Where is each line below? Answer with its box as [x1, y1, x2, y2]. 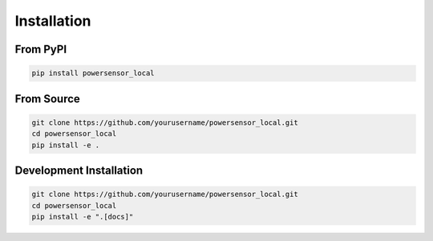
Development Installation [14, 163, 144, 177]
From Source [14, 92, 80, 106]
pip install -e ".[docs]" [31, 212, 134, 221]
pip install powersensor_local [31, 69, 156, 78]
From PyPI [14, 42, 67, 56]
